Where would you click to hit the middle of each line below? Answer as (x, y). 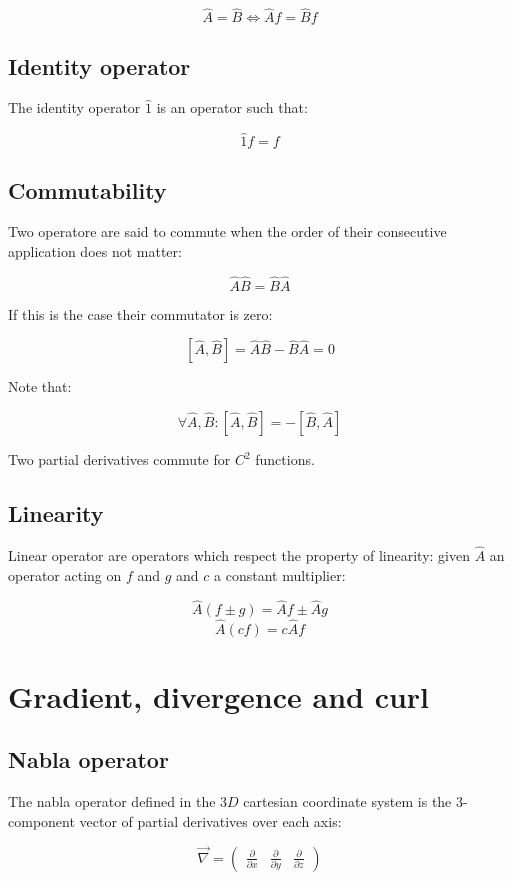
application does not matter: (95, 251)
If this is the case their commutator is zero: (140, 313)
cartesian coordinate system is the (347, 801)
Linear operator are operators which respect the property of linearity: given (239, 555)
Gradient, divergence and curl (219, 695)
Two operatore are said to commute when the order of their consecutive (227, 231)
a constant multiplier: (280, 574)
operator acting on (65, 574)
